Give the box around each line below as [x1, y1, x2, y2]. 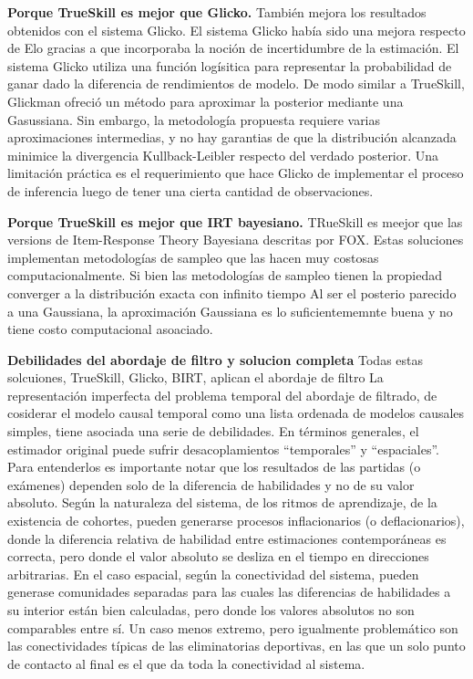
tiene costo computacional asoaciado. [7, 319, 213, 339]
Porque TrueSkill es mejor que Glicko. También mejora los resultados [7, 3, 427, 21]
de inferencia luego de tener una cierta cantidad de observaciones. [7, 181, 374, 200]
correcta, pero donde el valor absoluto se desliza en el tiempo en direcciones [7, 547, 429, 566]
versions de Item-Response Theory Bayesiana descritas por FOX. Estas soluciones [7, 230, 464, 249]
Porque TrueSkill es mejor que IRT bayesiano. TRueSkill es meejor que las [7, 212, 463, 231]
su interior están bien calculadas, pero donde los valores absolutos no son [7, 601, 415, 619]
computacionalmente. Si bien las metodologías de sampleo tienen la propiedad [7, 266, 443, 285]
